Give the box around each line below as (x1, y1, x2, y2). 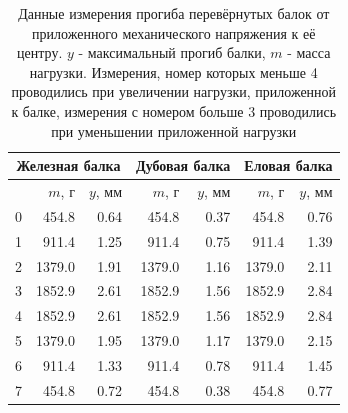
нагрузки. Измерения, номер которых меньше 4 (29, 61, 318, 82)
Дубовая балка (136, 155, 231, 176)
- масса (287, 42, 331, 63)
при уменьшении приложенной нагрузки (51, 120, 297, 141)
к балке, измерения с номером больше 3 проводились (11, 100, 337, 121)
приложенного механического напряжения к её (32, 22, 316, 43)
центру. (17, 42, 63, 63)
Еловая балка (244, 155, 333, 176)
